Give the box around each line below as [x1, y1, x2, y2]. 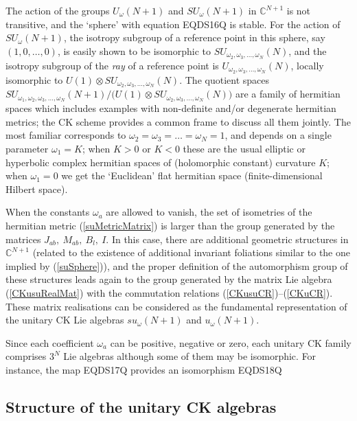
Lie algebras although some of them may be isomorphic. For [63, 349, 316, 363]
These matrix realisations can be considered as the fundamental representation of [5, 299, 347, 313]
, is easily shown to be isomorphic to [57, 43, 211, 58]
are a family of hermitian [235, 87, 341, 101]
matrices [5, 231, 41, 246]
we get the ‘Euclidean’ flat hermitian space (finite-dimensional [61, 168, 323, 183]
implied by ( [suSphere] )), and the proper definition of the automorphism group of [5, 258, 348, 273]
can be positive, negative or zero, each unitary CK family [110, 335, 352, 350]
